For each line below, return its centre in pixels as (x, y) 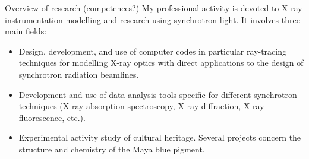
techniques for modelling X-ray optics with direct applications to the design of (161, 63)
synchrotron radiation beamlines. (79, 74)
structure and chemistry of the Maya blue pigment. (112, 149)
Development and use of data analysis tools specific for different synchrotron (158, 94)
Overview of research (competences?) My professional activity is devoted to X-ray (154, 8)
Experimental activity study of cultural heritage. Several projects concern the (160, 137)
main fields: (26, 31)
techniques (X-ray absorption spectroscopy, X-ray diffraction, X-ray (141, 106)
